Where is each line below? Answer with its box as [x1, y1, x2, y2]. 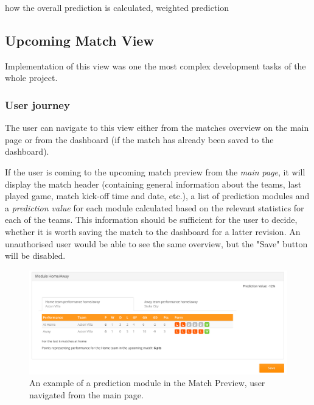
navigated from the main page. [29, 388, 144, 401]
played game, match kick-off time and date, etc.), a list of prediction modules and [5, 189, 310, 202]
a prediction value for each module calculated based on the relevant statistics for [5, 201, 304, 214]
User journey [5, 97, 70, 112]
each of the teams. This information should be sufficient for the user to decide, [5, 213, 298, 226]
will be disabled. [5, 249, 66, 262]
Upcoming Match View [5, 30, 154, 49]
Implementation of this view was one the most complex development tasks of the [5, 59, 306, 72]
